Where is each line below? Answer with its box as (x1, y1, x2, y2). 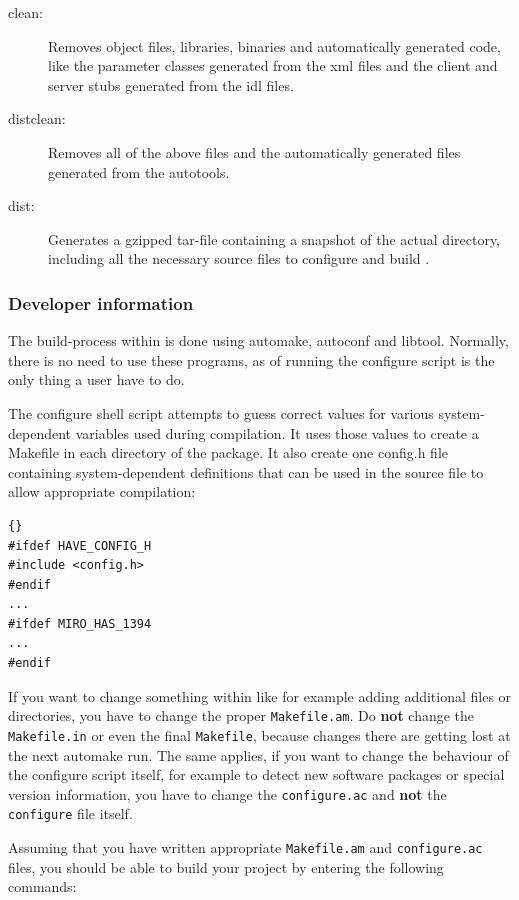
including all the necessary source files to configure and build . (48, 248, 430, 269)
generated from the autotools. (48, 161, 230, 182)
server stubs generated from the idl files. (48, 74, 294, 95)
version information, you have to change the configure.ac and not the (8, 783, 447, 804)
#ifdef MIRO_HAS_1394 (8, 616, 152, 631)
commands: (8, 876, 77, 897)
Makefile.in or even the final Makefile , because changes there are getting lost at (8, 724, 511, 745)
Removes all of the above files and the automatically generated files (48, 141, 461, 162)
